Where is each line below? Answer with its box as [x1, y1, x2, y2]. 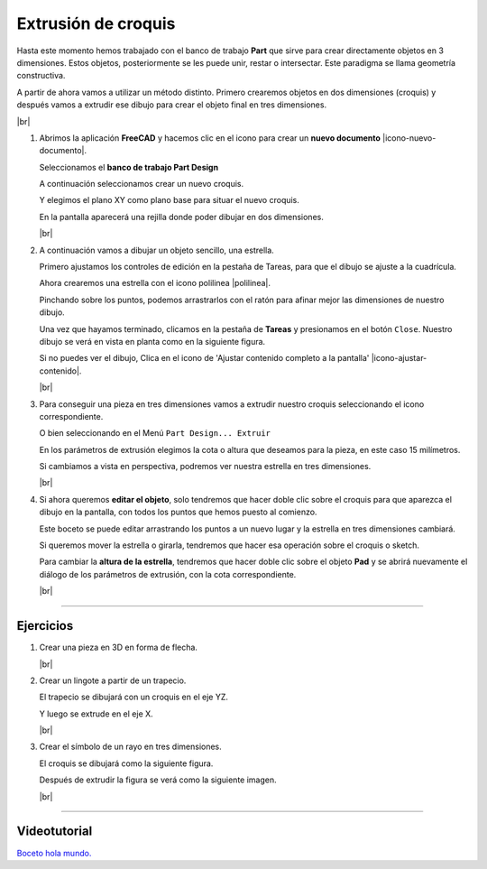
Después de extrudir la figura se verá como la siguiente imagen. [39, 774, 277, 785]
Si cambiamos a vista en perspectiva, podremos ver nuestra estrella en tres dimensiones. [39, 461, 372, 472]
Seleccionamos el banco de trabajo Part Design [39, 162, 219, 172]
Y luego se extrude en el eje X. [39, 708, 153, 719]
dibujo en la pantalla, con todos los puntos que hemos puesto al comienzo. [39, 506, 317, 518]
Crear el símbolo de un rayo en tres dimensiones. [39, 741, 223, 753]
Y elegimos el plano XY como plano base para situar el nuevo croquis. [39, 195, 299, 206]
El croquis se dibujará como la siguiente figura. [39, 758, 214, 769]
